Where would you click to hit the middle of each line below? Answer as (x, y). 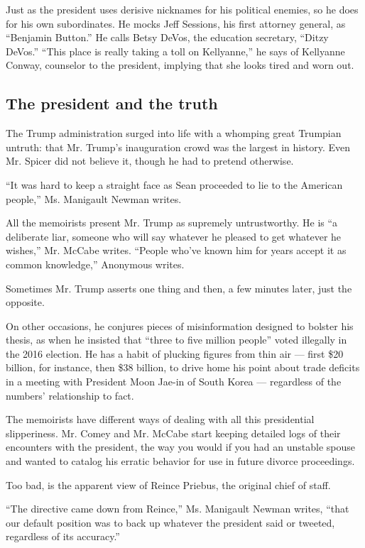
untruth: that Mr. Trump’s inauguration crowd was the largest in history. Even (178, 147)
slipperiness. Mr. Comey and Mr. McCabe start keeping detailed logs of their (173, 433)
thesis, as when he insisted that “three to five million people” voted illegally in (176, 340)
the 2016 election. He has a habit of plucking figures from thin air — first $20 (175, 353)
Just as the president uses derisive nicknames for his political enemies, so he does (182, 9)
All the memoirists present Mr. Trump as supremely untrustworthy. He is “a (172, 223)
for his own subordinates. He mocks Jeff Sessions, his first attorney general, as (176, 23)
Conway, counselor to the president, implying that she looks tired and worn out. (180, 65)
